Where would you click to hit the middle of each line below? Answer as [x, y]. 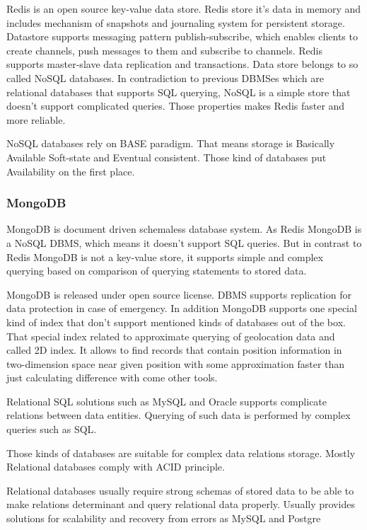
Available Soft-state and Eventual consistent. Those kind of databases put [167, 157]
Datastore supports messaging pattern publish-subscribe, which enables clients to [182, 36]
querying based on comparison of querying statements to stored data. [157, 271]
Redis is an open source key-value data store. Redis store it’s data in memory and [184, 8]
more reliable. [36, 119]
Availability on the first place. [71, 171]
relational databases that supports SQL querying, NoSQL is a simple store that [179, 92]
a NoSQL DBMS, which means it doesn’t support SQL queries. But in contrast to [184, 242]
